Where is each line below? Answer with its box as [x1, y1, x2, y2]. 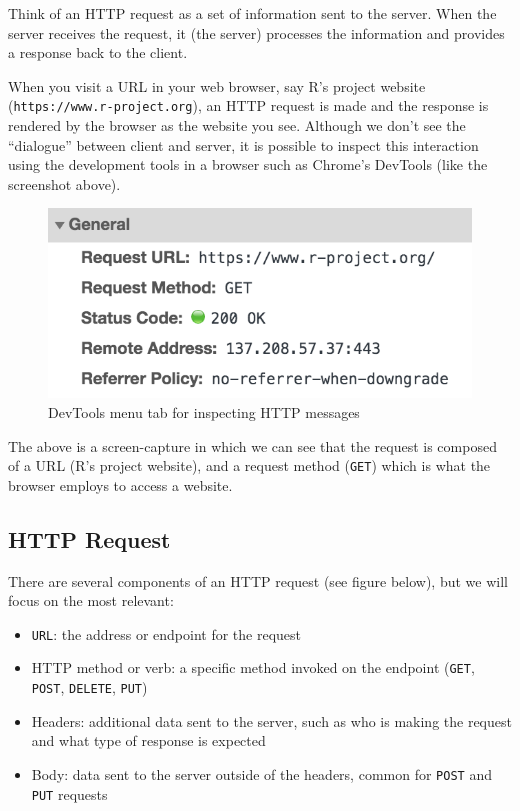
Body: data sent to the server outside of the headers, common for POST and [31, 763, 492, 784]
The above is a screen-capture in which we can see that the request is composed [8, 435, 497, 456]
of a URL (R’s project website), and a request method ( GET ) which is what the [8, 455, 491, 476]
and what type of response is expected [31, 730, 266, 751]
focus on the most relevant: [8, 590, 174, 611]
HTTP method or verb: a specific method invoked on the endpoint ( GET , [31, 657, 475, 678]
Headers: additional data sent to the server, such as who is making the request [31, 710, 512, 731]
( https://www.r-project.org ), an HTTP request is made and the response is [8, 95, 489, 116]
